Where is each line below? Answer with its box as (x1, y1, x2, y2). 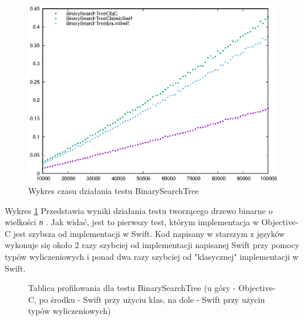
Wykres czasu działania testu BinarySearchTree (28, 184, 199, 196)
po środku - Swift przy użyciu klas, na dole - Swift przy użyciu (39, 293, 265, 305)
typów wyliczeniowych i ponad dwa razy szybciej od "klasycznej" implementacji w (5, 250, 299, 262)
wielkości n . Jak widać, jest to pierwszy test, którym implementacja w (5, 216, 259, 228)
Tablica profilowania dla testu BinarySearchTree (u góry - (28, 282, 236, 294)
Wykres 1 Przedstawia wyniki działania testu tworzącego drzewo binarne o (5, 204, 273, 216)
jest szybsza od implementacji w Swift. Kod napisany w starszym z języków (13, 227, 285, 239)
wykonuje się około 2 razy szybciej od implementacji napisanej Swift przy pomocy (5, 239, 300, 251)
